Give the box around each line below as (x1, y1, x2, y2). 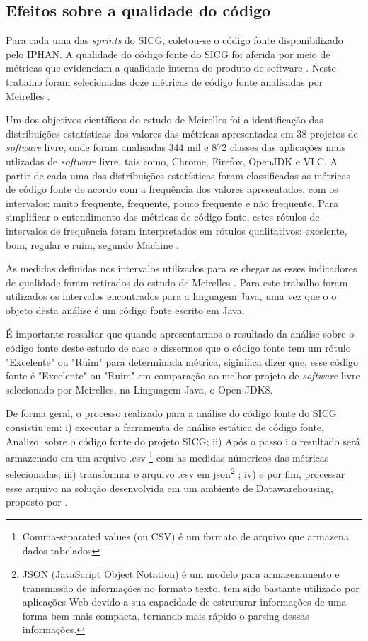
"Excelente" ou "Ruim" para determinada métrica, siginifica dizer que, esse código (6, 354, 359, 369)
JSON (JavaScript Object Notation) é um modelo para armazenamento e (22, 567, 340, 581)
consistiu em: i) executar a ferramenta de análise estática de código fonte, (6, 420, 324, 435)
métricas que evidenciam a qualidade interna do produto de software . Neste (6, 60, 336, 75)
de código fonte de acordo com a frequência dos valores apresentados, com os (6, 182, 338, 196)
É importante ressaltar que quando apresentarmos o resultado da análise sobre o (6, 326, 355, 341)
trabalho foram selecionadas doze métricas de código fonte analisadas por (6, 74, 323, 89)
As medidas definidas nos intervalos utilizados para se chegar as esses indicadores (6, 261, 357, 276)
